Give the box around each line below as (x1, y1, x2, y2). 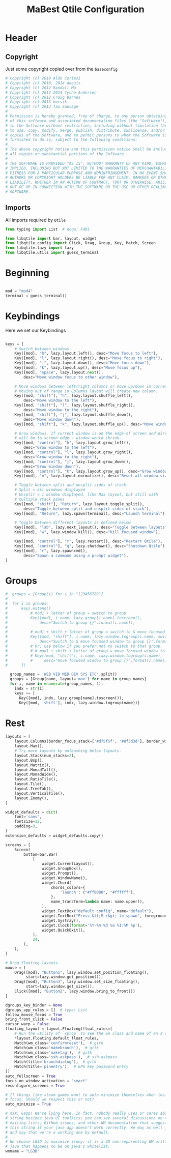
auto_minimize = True (5, 1102, 51, 1107)
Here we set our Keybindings (5, 327, 66, 333)
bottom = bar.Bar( (23, 852, 58, 857)
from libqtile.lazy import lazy (5, 245, 74, 250)
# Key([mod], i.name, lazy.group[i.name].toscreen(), (5, 615, 142, 620)
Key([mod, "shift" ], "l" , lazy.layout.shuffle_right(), (14, 403, 136, 408)
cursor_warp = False (5, 1022, 49, 1027)
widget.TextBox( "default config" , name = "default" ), (41, 909, 154, 914)
